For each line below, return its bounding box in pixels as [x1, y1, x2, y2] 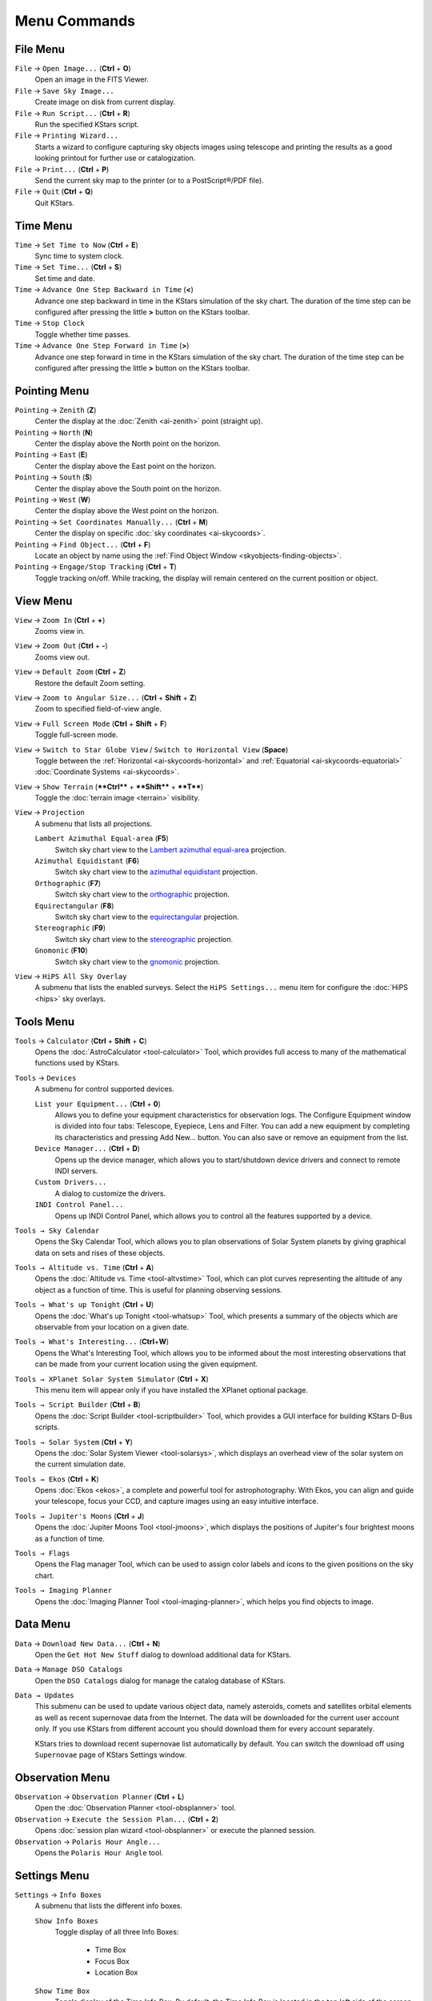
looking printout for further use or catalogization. [34, 153, 196, 163]
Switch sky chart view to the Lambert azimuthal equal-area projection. [54, 844, 287, 854]
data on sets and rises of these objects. [34, 1248, 166, 1257]
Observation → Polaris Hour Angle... [14, 1837, 161, 1847]
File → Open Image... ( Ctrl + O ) [14, 64, 131, 74]
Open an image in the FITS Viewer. [34, 74, 150, 84]
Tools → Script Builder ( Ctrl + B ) [14, 1400, 142, 1410]
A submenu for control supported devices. [34, 1085, 175, 1094]
